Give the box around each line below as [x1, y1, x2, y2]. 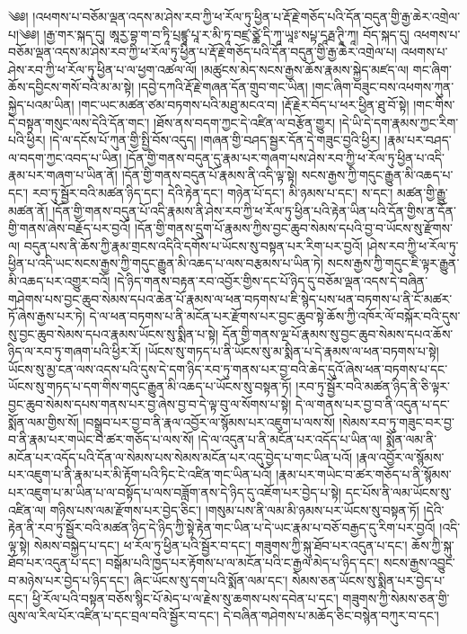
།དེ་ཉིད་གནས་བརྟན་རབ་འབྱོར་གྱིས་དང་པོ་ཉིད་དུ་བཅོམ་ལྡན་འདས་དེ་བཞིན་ [114, 271, 428, 290]
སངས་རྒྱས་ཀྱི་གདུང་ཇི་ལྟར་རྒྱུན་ [327, 254, 460, 272]
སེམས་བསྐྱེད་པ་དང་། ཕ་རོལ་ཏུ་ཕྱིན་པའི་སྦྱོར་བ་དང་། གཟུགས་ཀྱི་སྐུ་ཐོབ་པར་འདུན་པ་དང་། [33, 535, 408, 554]
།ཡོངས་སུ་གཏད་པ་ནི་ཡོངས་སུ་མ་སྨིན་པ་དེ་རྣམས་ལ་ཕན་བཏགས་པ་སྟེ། [145, 342, 439, 361]
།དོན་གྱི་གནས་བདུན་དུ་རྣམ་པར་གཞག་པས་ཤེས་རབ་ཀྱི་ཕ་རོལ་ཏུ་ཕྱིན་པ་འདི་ [126, 147, 445, 166]
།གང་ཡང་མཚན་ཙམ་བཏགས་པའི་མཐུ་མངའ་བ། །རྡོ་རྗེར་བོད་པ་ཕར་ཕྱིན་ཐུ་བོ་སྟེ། [78, 94, 410, 113]
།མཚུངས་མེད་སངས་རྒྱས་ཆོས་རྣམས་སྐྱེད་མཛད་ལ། [200, 59, 410, 78]
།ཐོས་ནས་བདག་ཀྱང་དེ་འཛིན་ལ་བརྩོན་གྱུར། [154, 112, 336, 131]
